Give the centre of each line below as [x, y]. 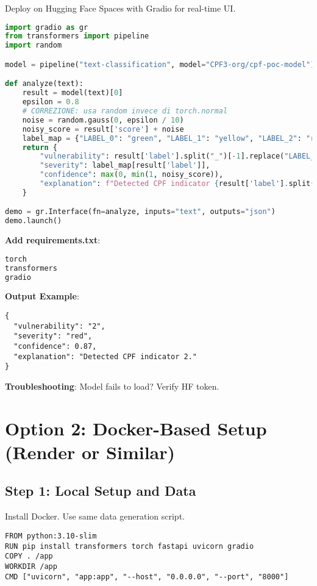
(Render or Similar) [90, 452]
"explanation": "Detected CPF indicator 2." [105, 356]
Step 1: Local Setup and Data [101, 491]
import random [34, 45]
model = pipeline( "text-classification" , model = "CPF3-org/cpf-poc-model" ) [160, 64]
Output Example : [42, 296]
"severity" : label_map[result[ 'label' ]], [125, 166]
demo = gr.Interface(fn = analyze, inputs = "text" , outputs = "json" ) [140, 212]
